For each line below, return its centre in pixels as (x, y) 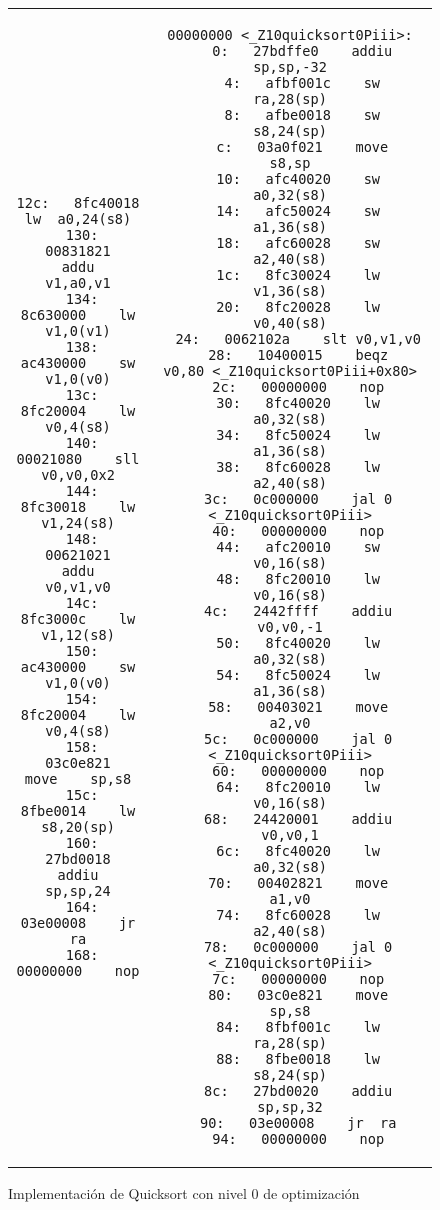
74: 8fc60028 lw (298, 915)
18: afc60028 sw (298, 243)
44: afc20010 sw (298, 547)
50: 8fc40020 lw (298, 643)
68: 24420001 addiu (298, 819)
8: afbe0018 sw (302, 115)
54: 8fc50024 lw (298, 675)
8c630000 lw (78, 315)
